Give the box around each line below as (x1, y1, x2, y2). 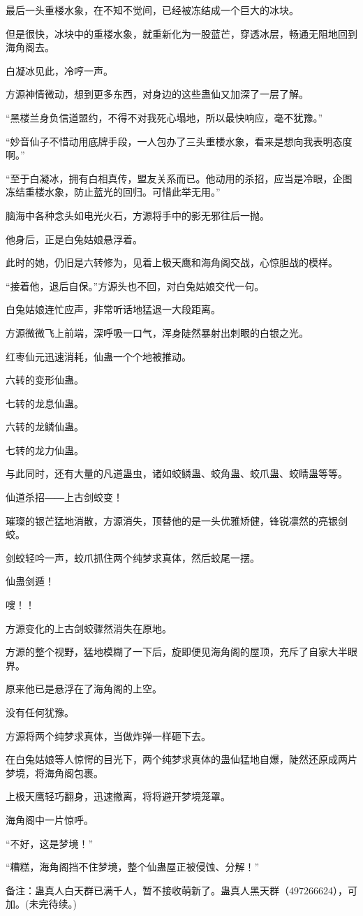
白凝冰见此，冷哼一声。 (6, 63, 113, 78)
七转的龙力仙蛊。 (6, 442, 84, 457)
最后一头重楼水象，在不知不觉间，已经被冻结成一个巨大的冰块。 (6, 3, 299, 17)
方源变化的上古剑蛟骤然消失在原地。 (6, 620, 172, 635)
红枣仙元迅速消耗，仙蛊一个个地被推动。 (6, 349, 191, 363)
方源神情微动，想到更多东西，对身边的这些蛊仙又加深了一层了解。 (6, 87, 309, 101)
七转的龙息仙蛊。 (6, 395, 84, 410)
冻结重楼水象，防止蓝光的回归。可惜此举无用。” (6, 184, 221, 199)
